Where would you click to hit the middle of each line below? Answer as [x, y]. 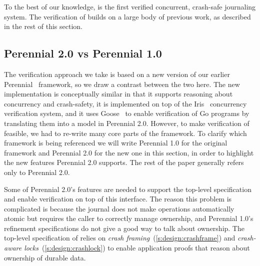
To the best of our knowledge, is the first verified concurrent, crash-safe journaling [130, 6]
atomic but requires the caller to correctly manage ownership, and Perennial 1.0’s [129, 218]
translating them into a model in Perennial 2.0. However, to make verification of [127, 123]
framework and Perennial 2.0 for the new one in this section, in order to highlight [129, 152]
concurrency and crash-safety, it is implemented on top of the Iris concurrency [125, 103]
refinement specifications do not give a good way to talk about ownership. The [124, 228]
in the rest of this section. [43, 26]
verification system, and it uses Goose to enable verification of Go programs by [127, 113]
